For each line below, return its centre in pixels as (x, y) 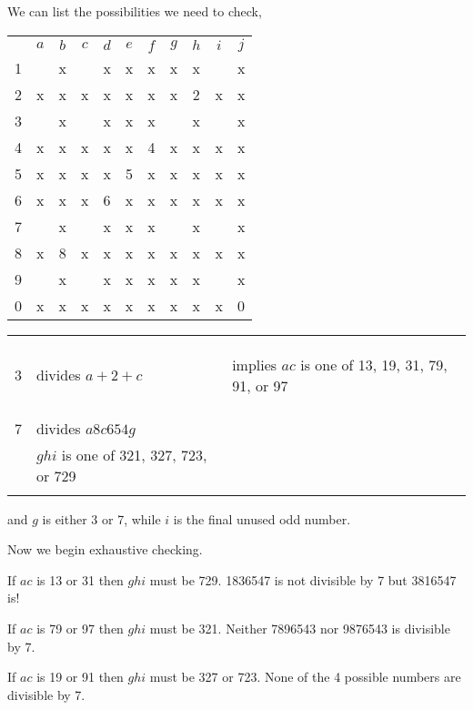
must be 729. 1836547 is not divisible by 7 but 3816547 (303, 579)
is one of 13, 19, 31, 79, (374, 364)
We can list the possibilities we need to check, (135, 11)
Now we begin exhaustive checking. (105, 549)
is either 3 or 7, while (101, 518)
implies (255, 364)
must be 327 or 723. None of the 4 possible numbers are (305, 677)
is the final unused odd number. (262, 518)
